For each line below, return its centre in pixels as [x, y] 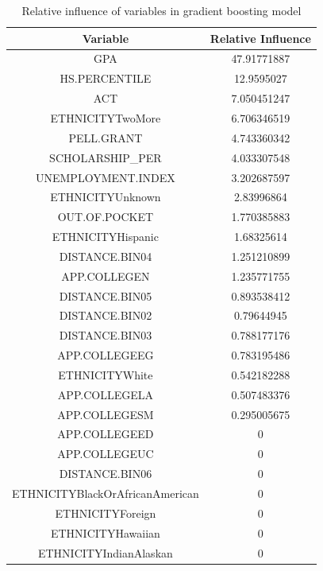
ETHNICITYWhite [106, 374]
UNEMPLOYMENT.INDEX [105, 177]
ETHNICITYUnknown [106, 197]
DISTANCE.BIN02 [106, 315]
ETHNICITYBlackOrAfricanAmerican [106, 493]
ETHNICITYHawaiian [105, 532]
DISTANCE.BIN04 [106, 256]
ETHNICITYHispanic [105, 237]
